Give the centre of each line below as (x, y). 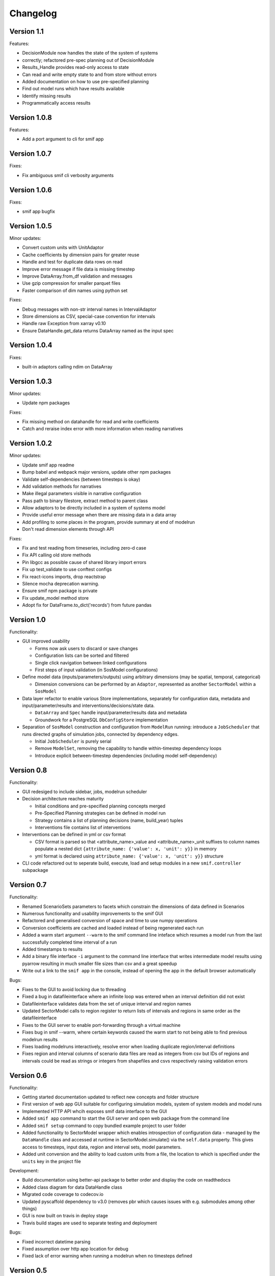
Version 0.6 (28, 1075)
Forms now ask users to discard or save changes (86, 648)
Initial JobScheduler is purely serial (73, 741)
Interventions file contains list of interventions (83, 827)
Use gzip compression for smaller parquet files (71, 283)
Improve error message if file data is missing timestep (78, 269)
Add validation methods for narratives (62, 486)
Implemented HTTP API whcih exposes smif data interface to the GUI (95, 1111)
